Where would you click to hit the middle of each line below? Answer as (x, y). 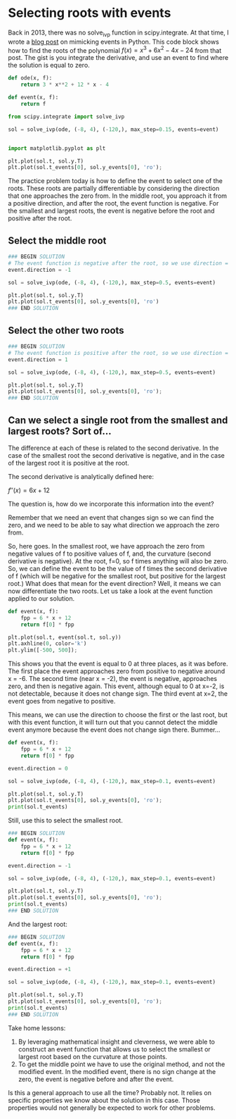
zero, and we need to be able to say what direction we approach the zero (114, 525)
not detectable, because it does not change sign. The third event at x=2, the (118, 694)
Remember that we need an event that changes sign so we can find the (111, 517)
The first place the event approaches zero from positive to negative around (117, 671)
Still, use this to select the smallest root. (66, 820)
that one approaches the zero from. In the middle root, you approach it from (118, 196)
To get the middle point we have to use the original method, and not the (122, 1064)
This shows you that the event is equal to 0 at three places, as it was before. (118, 664)
